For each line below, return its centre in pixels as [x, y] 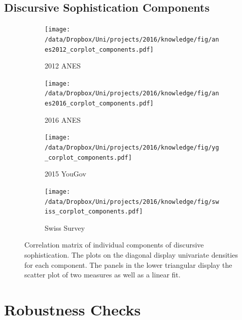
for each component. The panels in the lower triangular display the [128, 264]
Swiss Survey [65, 227]
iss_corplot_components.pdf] [94, 212]
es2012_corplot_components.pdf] [99, 49]
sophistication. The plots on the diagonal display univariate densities [131, 255]
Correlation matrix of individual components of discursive [114, 245]
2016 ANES [63, 119]
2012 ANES [63, 66]
